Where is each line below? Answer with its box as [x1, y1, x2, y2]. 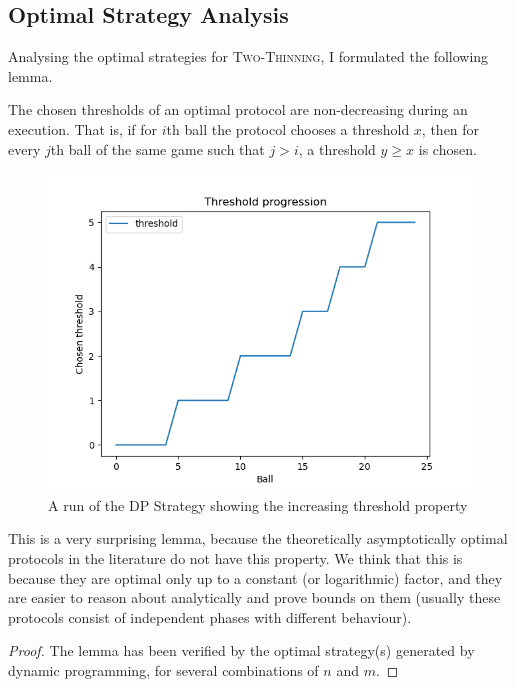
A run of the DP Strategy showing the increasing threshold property [48, 494, 468, 515]
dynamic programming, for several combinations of [8, 659, 319, 680]
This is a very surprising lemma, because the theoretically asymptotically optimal [8, 528, 508, 549]
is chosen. [418, 138, 477, 159]
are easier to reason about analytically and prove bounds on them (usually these [8, 587, 501, 608]
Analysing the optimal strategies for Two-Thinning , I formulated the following [8, 46, 489, 67]
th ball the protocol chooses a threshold [166, 118, 410, 139]
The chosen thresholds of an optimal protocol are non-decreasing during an [8, 99, 468, 120]
